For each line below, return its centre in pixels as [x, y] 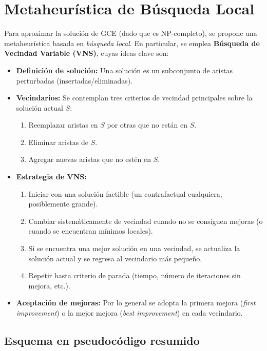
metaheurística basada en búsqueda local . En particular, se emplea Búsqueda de [132, 43]
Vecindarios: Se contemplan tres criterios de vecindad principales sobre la [134, 98]
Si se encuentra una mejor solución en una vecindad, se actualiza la [134, 248]
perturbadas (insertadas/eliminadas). [74, 80]
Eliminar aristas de [58, 142]
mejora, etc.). [49, 285]
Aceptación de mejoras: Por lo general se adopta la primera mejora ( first [136, 303]
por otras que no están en [147, 125]
